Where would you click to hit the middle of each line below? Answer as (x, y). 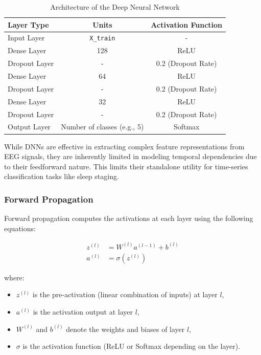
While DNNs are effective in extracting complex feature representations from (124, 146)
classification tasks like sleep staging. (62, 176)
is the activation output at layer (83, 311)
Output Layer (29, 127)
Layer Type (28, 24)
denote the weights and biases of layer (125, 329)
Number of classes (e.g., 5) (102, 127)
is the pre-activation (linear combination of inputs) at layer (125, 294)
